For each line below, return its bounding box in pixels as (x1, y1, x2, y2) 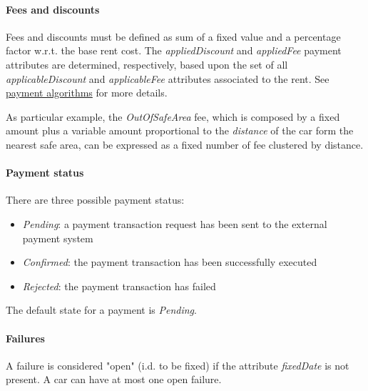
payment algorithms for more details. (6, 85, 168, 100)
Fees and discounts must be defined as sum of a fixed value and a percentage (6, 29, 341, 44)
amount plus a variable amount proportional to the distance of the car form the (6, 123, 354, 138)
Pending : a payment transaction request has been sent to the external (22, 216, 327, 231)
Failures (6, 330, 45, 345)
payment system (22, 230, 93, 245)
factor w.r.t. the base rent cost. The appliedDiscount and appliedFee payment (6, 43, 342, 58)
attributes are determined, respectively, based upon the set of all (6, 56, 288, 71)
